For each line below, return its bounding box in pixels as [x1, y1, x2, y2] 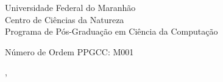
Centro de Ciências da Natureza [5, 13, 124, 26]
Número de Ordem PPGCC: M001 [5, 45, 134, 58]
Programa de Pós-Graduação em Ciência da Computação [5, 25, 218, 38]
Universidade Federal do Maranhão [5, 1, 136, 13]
